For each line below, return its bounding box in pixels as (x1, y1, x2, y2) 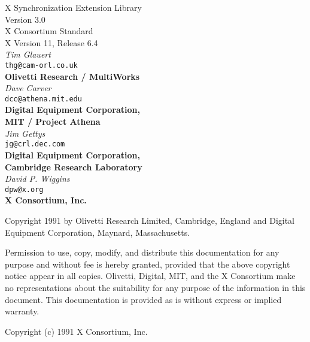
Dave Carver (5, 82, 51, 94)
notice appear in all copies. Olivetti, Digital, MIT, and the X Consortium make (5, 269, 296, 282)
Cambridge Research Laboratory (5, 160, 142, 173)
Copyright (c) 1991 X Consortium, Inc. (5, 325, 148, 337)
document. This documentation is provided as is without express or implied (5, 293, 282, 305)
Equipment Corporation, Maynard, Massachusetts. (5, 226, 190, 238)
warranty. (5, 305, 39, 317)
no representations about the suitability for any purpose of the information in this (5, 281, 306, 293)
